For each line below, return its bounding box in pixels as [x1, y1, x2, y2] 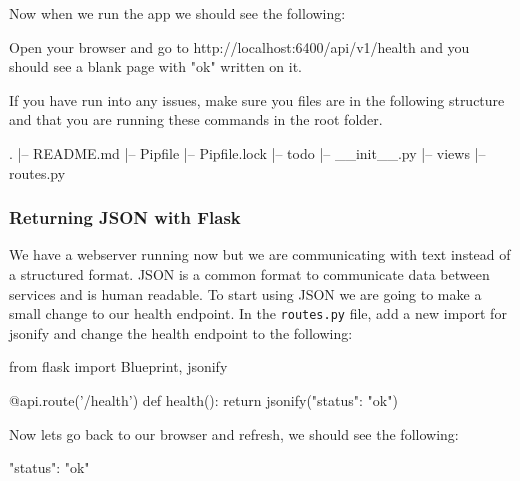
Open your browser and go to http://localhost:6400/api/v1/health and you [9, 36, 470, 57]
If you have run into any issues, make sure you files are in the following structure [9, 89, 505, 110]
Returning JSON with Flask [9, 205, 241, 230]
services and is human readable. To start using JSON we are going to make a [9, 283, 482, 304]
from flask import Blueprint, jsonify [9, 356, 228, 377]
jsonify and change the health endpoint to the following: [9, 322, 353, 343]
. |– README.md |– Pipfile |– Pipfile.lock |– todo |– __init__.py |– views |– [9, 142, 486, 163]
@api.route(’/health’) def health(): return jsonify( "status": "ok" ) [9, 390, 398, 410]
